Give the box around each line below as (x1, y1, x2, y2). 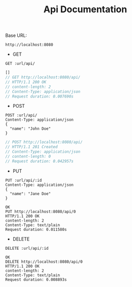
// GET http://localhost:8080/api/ (5, 75, 81, 80)
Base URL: (5, 32, 27, 39)
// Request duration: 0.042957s (5, 158, 74, 164)
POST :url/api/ (5, 113, 38, 118)
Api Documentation (43, 4, 127, 15)
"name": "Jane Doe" (10, 191, 51, 196)
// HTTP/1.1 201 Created (5, 145, 58, 150)
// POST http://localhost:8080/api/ (5, 139, 83, 145)
